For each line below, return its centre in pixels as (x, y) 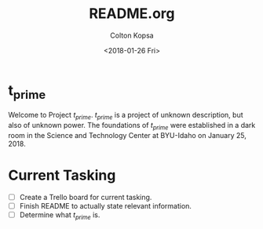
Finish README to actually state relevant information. (106, 205)
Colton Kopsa (132, 35)
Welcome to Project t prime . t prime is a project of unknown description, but (126, 116)
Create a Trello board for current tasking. (86, 197)
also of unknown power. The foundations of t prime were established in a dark (132, 126)
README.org (132, 14)
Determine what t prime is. (60, 215)
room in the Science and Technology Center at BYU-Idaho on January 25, (128, 135)
